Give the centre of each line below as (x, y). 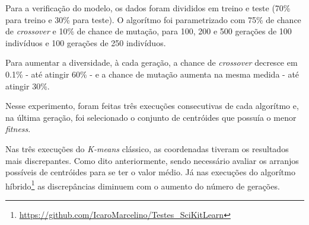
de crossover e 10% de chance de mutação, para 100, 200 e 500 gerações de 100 (149, 31)
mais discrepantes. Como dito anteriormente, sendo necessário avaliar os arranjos (152, 160)
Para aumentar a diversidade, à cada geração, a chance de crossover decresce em (152, 62)
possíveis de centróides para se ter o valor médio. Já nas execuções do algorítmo (150, 172)
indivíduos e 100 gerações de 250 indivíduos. (86, 42)
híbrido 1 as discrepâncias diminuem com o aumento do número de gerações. (143, 185)
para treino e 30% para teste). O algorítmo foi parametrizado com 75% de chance (153, 19)
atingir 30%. (28, 86)
